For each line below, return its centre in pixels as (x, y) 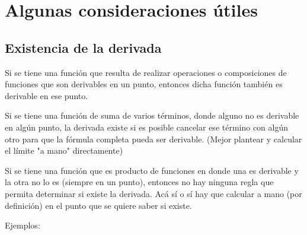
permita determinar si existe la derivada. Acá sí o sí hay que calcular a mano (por (153, 193)
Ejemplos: (23, 225)
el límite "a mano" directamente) (64, 150)
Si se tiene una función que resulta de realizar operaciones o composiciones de (146, 72)
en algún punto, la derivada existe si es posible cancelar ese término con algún (147, 127)
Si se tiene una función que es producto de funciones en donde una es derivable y (152, 170)
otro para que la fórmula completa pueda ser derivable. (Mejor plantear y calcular (153, 139)
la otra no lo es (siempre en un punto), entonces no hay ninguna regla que (139, 182)
